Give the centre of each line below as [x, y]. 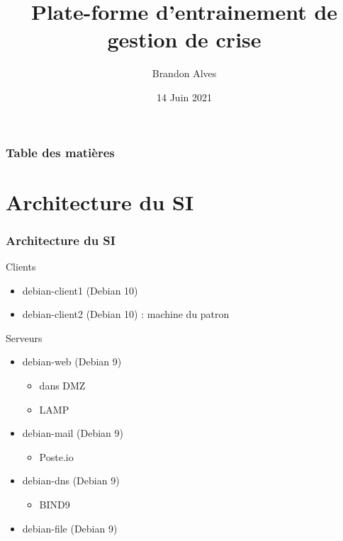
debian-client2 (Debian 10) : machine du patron [126, 314]
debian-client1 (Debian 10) [80, 290]
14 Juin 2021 [184, 97]
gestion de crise [184, 39]
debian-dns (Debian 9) [71, 480]
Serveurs [24, 337]
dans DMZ [62, 385]
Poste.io [56, 456]
